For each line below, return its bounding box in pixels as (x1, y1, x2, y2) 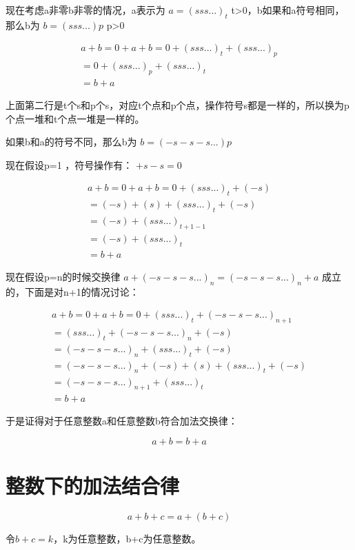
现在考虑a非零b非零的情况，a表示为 (6, 3, 165, 17)
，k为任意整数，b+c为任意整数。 (53, 531, 201, 546)
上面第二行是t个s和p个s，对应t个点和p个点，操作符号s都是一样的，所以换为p (6, 98, 349, 112)
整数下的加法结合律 (6, 471, 180, 500)
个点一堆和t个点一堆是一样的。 (6, 111, 145, 125)
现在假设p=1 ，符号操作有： (6, 157, 133, 172)
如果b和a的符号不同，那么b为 (6, 134, 137, 149)
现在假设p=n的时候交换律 (6, 269, 121, 283)
